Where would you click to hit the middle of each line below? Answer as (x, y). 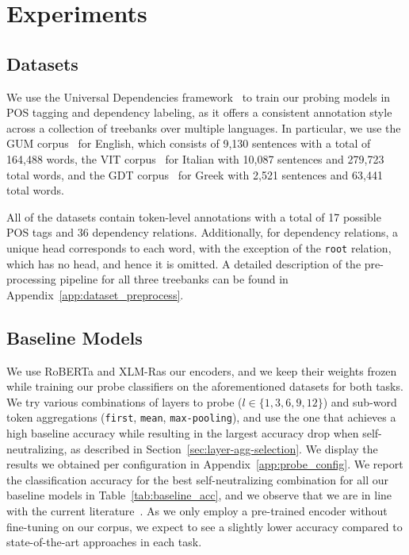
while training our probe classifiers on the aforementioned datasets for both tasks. (205, 386)
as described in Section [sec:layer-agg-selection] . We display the (224, 448)
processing (31, 279)
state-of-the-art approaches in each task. (104, 542)
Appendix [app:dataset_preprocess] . (95, 294)
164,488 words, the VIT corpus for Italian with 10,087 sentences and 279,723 (195, 158)
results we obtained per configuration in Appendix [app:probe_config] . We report (205, 464)
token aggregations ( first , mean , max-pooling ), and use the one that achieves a (201, 417)
